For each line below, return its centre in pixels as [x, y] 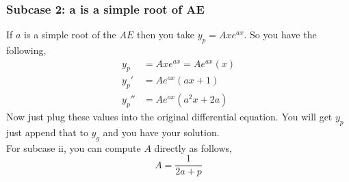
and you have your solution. [161, 132]
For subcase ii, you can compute [74, 147]
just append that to [47, 132]
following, [26, 50]
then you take [165, 35]
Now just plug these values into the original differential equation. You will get [169, 117]
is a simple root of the [70, 35]
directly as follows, [193, 147]
